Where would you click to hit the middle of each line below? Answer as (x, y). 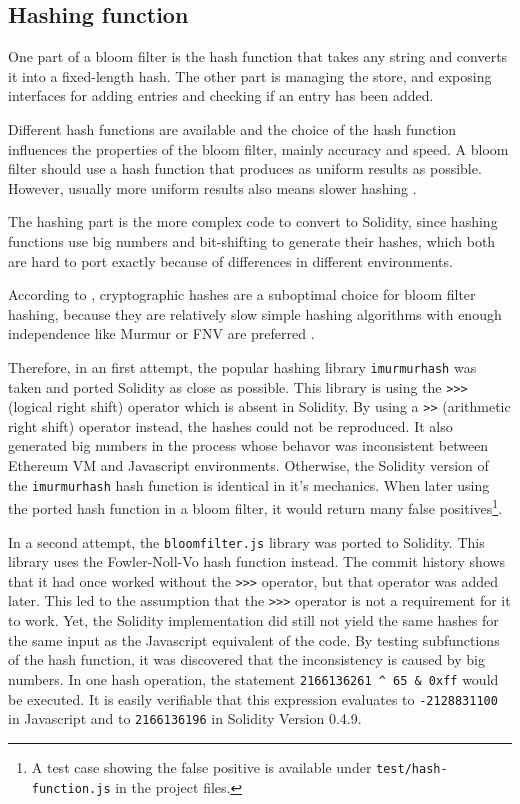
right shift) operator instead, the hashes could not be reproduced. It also (230, 425)
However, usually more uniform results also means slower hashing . (212, 187)
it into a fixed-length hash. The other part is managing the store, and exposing (250, 75)
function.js (71, 788)
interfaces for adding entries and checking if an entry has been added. (221, 95)
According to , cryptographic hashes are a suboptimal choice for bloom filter (242, 294)
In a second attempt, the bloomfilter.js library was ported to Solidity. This (246, 541)
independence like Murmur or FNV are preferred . (161, 333)
